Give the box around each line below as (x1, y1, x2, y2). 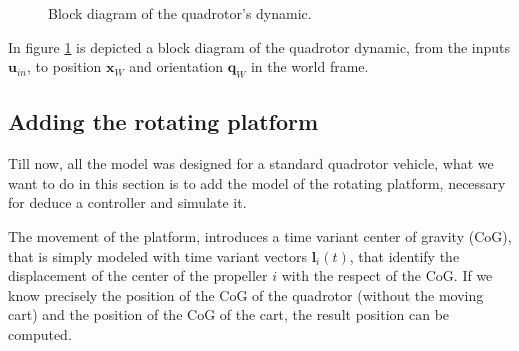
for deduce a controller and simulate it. (8, 192, 247, 213)
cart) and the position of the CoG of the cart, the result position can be (8, 304, 450, 325)
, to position (27, 56, 102, 77)
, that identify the (349, 245, 460, 266)
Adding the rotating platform (8, 106, 319, 137)
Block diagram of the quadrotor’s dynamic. (48, 3, 312, 23)
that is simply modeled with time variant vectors (8, 245, 307, 266)
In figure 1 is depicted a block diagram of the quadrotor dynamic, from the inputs (8, 36, 511, 57)
